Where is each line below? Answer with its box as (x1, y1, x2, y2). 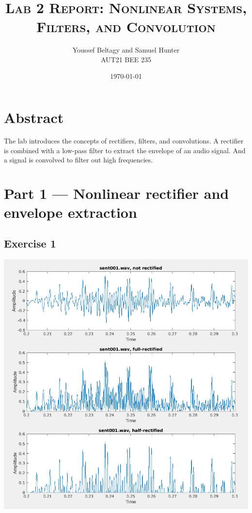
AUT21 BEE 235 (100, 54, 152, 64)
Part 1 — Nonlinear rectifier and (4, 183, 229, 203)
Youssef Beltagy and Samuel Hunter (72, 45, 180, 55)
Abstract (4, 107, 64, 127)
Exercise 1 (4, 235, 56, 250)
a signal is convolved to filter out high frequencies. (4, 155, 153, 165)
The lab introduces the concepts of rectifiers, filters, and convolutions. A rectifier (4, 136, 244, 146)
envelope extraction (4, 202, 137, 222)
